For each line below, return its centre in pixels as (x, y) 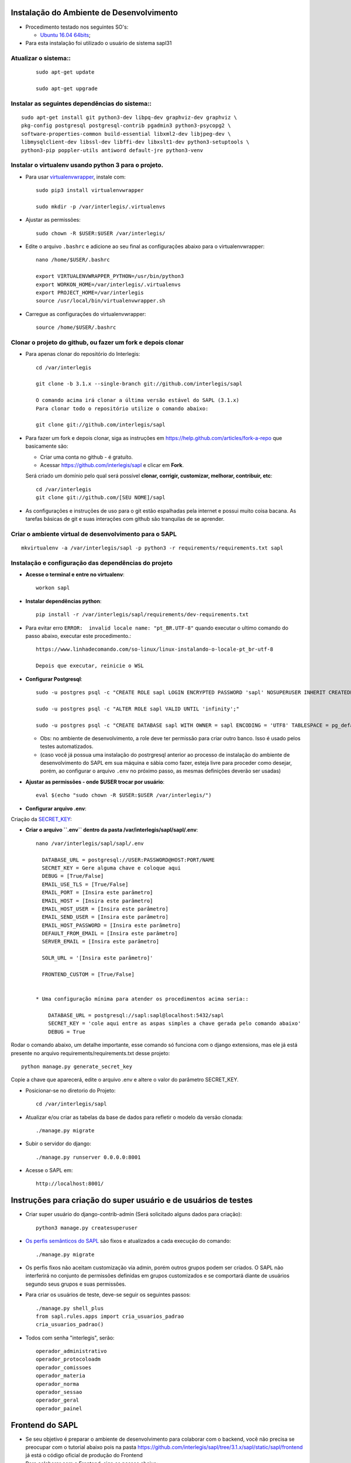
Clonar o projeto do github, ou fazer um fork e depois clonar (97, 342)
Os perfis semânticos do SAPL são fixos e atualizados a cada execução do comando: (128, 1241)
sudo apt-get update (65, 72)
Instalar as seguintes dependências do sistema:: (81, 104)
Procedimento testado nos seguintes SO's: (77, 27)
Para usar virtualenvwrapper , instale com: (75, 177)
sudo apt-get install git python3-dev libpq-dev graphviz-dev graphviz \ (129, 117)
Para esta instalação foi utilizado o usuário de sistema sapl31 (99, 43)
